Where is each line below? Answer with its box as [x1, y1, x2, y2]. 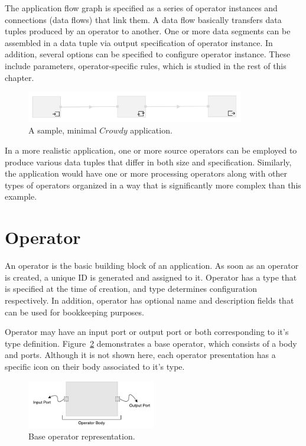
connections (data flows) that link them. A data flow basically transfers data [5, 13, 282, 25]
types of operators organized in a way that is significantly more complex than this [5, 178, 301, 191]
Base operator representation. [28, 430, 135, 442]
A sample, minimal [28, 124, 97, 136]
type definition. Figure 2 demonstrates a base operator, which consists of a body [5, 337, 297, 349]
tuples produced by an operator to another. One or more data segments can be [5, 25, 291, 37]
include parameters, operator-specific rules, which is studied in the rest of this [5, 59, 287, 71]
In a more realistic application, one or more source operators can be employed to [5, 144, 297, 157]
